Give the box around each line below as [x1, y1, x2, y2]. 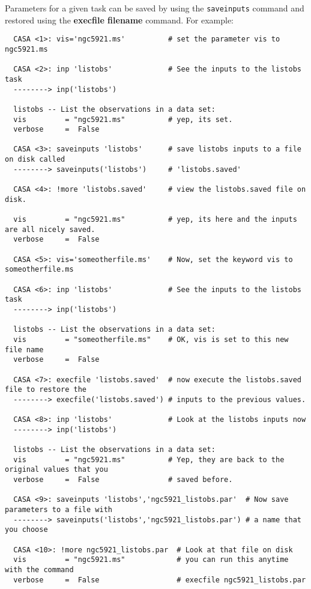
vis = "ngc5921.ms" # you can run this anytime [13, 555, 289, 564]
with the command [5, 566, 74, 575]
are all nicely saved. [5, 225, 95, 234]
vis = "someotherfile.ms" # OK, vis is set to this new [13, 335, 289, 344]
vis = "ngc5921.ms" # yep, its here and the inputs [13, 215, 297, 224]
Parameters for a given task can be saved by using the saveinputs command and [5, 2, 304, 14]
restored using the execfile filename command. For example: [5, 13, 234, 26]
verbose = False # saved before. [13, 475, 233, 484]
